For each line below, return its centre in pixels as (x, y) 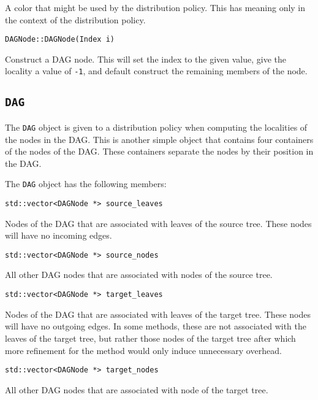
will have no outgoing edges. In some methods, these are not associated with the (156, 326)
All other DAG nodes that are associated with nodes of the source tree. (139, 275)
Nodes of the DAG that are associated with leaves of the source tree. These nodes (158, 223)
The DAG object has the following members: (86, 184)
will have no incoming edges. (59, 235)
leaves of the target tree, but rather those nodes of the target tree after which (150, 338)
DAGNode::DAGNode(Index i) (60, 40)
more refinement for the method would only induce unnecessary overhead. (143, 350)
